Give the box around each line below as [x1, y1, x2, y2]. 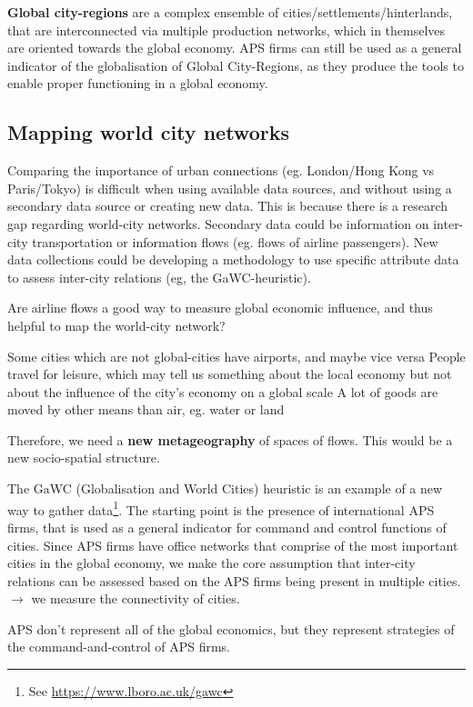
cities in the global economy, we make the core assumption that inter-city [7, 553, 416, 573]
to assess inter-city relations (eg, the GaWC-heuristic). [7, 267, 311, 286]
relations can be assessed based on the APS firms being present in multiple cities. [7, 571, 461, 590]
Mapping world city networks [7, 118, 289, 146]
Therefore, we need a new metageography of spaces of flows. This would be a [7, 430, 453, 449]
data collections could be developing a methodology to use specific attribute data [7, 250, 459, 269]
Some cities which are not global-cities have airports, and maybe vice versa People [7, 346, 466, 365]
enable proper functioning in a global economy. [7, 74, 268, 93]
